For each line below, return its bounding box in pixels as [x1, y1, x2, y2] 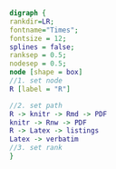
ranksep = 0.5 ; [9, 51, 67, 60]
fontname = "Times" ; [9, 25, 79, 35]
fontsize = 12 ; [9, 34, 67, 43]
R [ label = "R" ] [9, 84, 71, 94]
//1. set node [9, 76, 63, 85]
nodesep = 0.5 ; [9, 59, 67, 68]
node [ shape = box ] [9, 68, 83, 77]
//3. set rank [9, 144, 63, 153]
